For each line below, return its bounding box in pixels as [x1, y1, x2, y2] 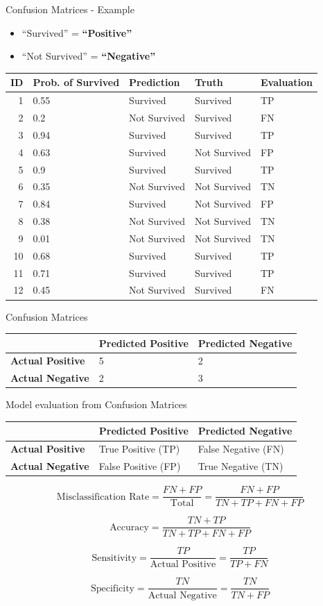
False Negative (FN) [198, 441, 284, 456]
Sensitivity [91, 553, 137, 563]
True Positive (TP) [98, 441, 180, 456]
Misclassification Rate [56, 491, 150, 502]
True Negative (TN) [198, 459, 283, 473]
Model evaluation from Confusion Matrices [6, 397, 187, 412]
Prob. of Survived [33, 75, 120, 90]
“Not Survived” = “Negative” [21, 49, 156, 63]
